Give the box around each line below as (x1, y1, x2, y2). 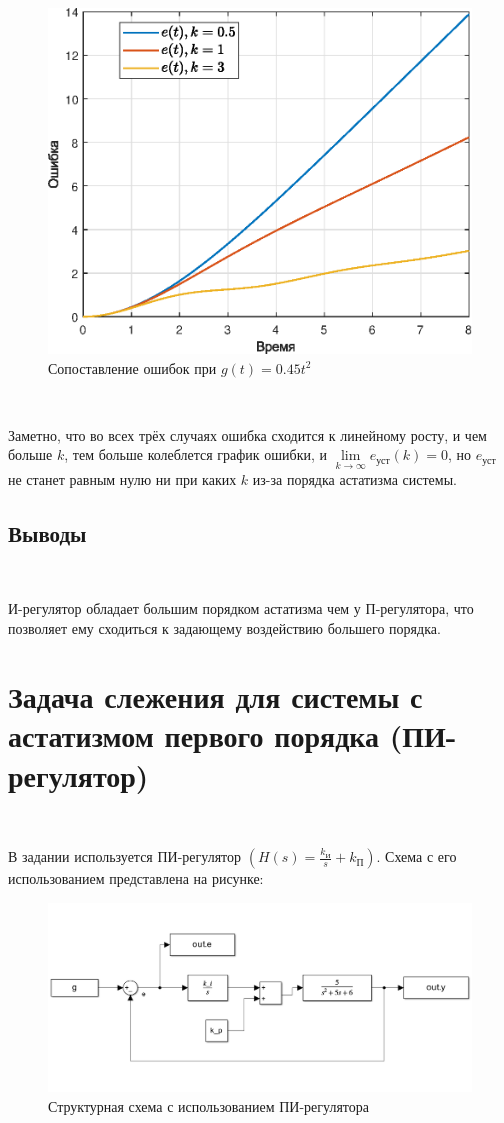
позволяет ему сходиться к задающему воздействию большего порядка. (8, 617, 441, 638)
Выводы (8, 517, 87, 548)
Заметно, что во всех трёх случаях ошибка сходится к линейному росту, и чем (8, 424, 487, 445)
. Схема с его (376, 846, 457, 867)
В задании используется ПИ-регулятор (8, 846, 242, 867)
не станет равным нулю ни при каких (8, 468, 237, 489)
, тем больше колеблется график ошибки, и (64, 444, 328, 465)
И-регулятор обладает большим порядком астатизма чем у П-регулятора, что (8, 597, 474, 618)
